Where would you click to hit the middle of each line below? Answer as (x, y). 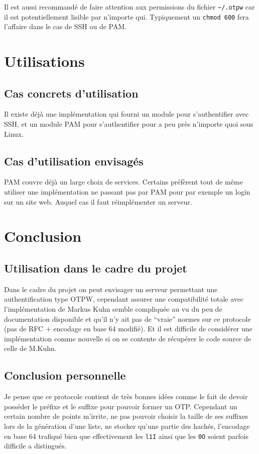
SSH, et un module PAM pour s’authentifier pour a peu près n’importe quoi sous (129, 124)
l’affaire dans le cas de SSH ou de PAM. (66, 26)
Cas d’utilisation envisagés (74, 161)
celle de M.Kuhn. (30, 348)
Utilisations (44, 61)
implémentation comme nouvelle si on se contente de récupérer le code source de (128, 338)
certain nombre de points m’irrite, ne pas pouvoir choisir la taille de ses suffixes (126, 416)
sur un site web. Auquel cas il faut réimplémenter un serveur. (98, 201)
